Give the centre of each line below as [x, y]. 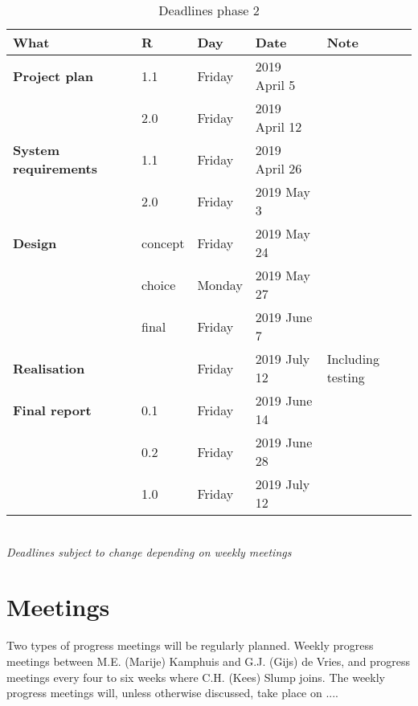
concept [163, 243]
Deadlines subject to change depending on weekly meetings [149, 551]
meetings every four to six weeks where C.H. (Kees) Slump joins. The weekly [196, 677]
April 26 [279, 168]
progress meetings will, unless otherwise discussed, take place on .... [172, 693]
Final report [52, 410]
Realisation [49, 368]
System [37, 150]
